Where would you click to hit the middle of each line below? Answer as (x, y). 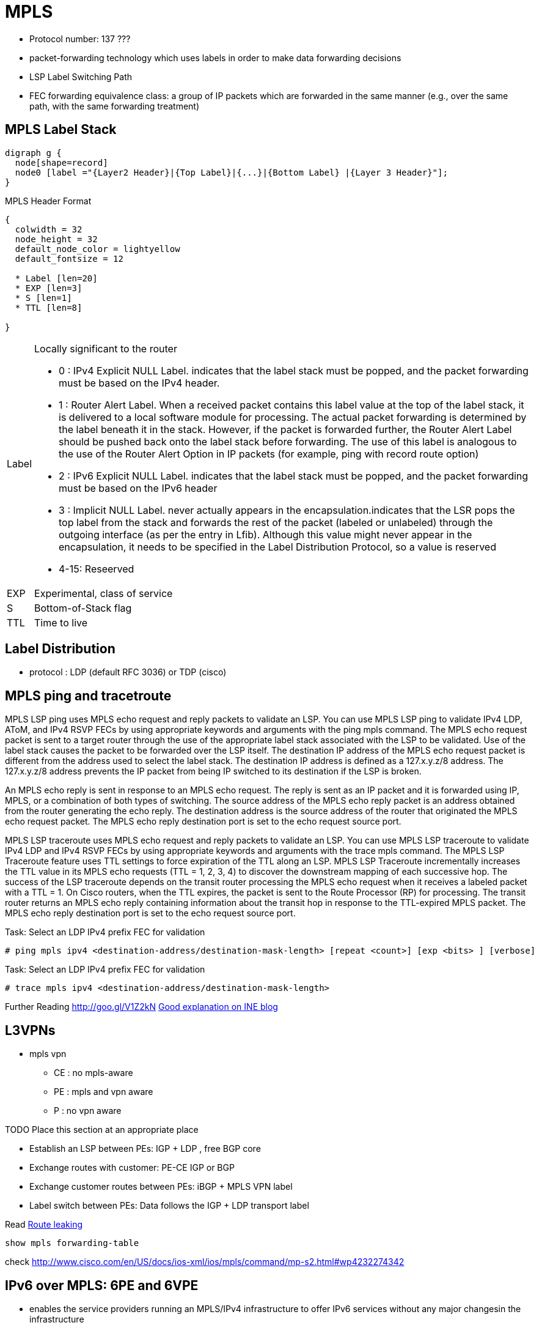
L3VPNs (30, 1030)
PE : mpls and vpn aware (104, 1092)
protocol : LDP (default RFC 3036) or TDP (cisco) (128, 672)
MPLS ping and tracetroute (88, 696)
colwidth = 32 (49, 229)
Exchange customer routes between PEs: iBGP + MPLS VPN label (161, 1187)
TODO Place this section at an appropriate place (102, 1130)
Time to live (61, 622)
